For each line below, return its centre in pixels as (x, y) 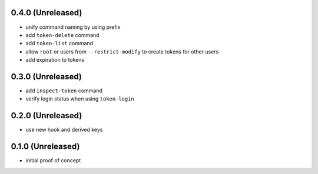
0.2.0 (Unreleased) (47, 116)
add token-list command (59, 43)
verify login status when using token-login (80, 99)
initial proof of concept (53, 160)
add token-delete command (62, 35)
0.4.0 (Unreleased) (47, 13)
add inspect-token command (64, 91)
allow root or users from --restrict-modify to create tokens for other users (122, 51)
